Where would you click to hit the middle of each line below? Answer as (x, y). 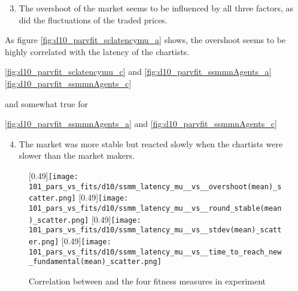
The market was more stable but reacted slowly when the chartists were (151, 143)
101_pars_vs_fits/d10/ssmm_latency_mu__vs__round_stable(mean (155, 208)
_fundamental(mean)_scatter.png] (95, 262)
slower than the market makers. (77, 155)
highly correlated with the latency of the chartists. (97, 51)
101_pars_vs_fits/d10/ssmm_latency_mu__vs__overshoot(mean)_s (155, 187)
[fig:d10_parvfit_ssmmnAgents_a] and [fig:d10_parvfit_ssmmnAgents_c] (141, 124)
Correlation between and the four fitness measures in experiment (147, 281)
